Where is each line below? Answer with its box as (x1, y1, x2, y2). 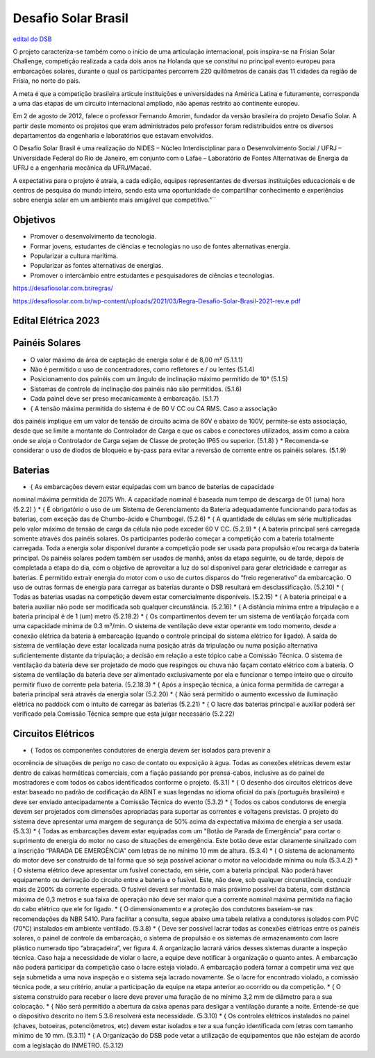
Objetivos (12, 214, 56, 226)
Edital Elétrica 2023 (12, 315, 100, 327)
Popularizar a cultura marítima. (30, 252, 118, 260)
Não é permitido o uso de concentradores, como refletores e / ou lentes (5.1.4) (30, 365, 255, 374)
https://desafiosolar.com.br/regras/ (12, 284, 114, 292)
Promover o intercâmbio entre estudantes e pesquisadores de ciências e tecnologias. (30, 271, 274, 280)
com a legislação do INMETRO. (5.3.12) (12, 1041, 124, 1050)
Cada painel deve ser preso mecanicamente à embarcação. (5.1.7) (30, 394, 219, 403)
